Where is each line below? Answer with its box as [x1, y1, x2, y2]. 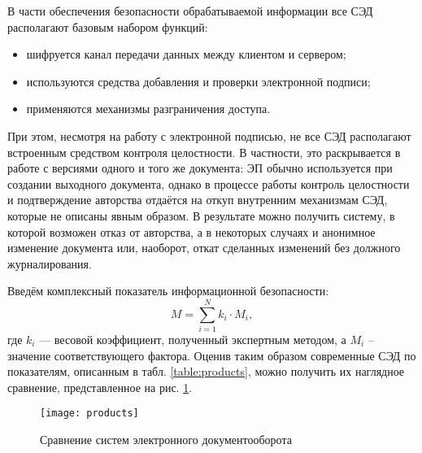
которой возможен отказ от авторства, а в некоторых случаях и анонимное [7, 223, 376, 240]
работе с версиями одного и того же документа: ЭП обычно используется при [7, 159, 393, 176]
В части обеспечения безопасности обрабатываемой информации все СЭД [7, 2, 373, 19]
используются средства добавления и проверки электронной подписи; [26, 72, 371, 89]
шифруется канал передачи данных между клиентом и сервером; [26, 46, 346, 63]
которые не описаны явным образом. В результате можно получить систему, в [7, 207, 395, 224]
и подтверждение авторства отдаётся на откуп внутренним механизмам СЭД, [7, 191, 388, 208]
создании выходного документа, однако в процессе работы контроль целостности [7, 175, 410, 192]
